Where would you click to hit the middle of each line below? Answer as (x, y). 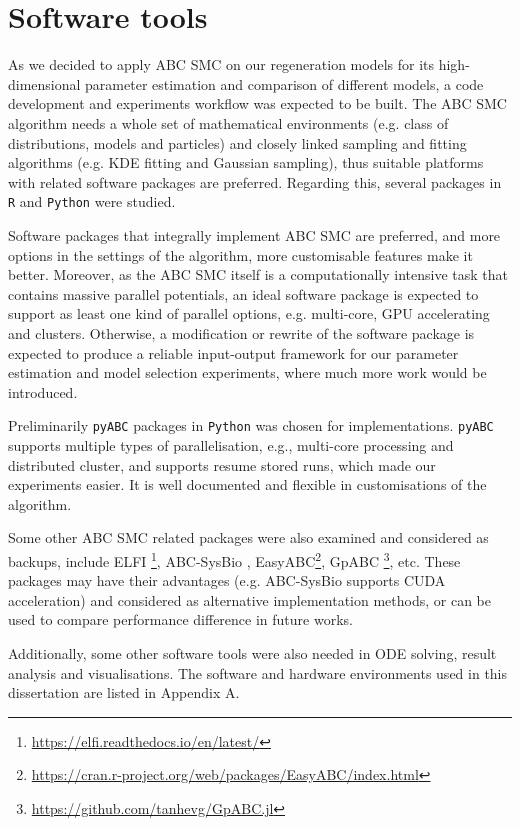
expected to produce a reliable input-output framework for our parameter (233, 352)
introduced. (43, 391)
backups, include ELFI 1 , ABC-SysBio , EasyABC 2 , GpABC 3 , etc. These (234, 559)
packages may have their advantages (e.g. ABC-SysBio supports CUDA (227, 580)
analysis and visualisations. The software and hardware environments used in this (258, 672)
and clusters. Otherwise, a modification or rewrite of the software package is (241, 332)
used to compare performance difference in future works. (180, 619)
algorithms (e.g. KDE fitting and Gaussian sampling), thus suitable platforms (246, 162)
